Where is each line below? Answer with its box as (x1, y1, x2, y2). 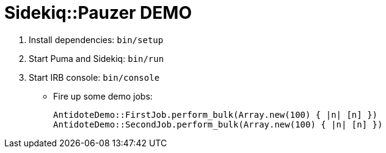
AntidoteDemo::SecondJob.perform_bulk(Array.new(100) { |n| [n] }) (53, 119, 383, 129)
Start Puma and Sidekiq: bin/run (29, 53, 164, 64)
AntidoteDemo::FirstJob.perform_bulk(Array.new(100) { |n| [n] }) (53, 109, 378, 120)
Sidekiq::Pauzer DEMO (4, 2, 192, 23)
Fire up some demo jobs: (53, 90, 153, 101)
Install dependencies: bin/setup (29, 34, 164, 45)
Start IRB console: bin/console (29, 72, 160, 83)
